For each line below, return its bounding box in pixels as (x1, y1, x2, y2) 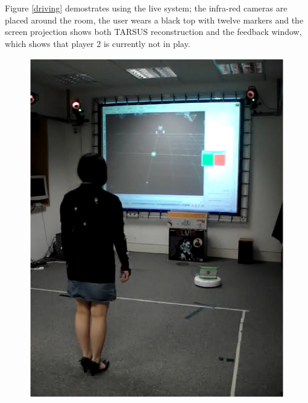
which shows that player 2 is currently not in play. (5, 37, 190, 49)
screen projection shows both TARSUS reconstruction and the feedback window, (5, 25, 302, 38)
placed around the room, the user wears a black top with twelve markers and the (5, 13, 304, 26)
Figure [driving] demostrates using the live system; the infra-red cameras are (5, 2, 288, 14)
